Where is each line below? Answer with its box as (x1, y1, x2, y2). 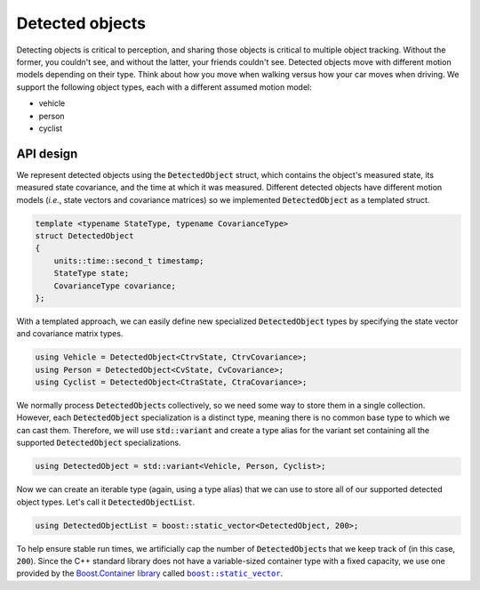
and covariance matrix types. (16, 328, 124, 339)
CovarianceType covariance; (53, 280, 177, 291)
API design (16, 146, 78, 161)
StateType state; (53, 268, 130, 279)
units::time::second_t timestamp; (53, 255, 204, 266)
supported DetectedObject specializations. (16, 437, 181, 449)
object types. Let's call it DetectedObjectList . (16, 497, 196, 507)
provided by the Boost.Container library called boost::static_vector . (16, 568, 284, 578)
